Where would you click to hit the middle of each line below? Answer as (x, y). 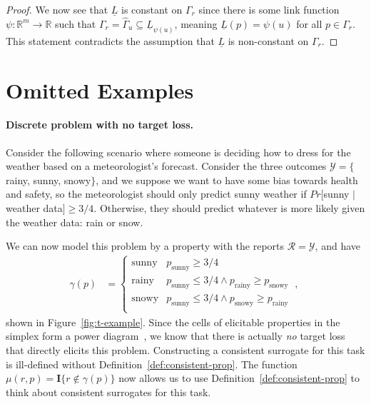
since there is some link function (269, 9)
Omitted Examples (100, 90)
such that (76, 23)
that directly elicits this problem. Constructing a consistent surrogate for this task (185, 350)
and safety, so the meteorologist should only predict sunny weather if (156, 194)
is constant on (152, 9)
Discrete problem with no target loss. (100, 125)
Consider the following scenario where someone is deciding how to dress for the (178, 152)
